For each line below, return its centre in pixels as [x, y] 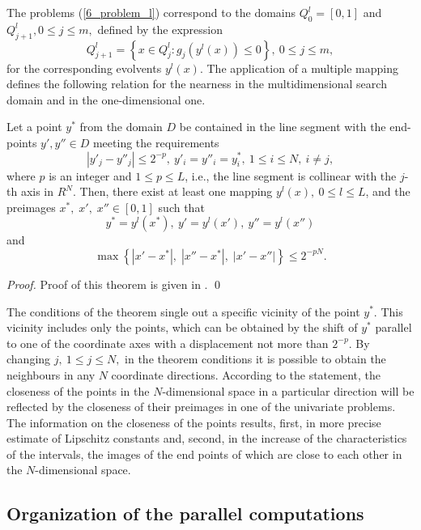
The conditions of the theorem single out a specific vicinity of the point [183, 311]
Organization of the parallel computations [185, 513]
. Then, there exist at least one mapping [173, 191]
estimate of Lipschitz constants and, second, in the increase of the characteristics [207, 438]
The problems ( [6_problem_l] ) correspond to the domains [151, 12]
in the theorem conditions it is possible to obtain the [255, 359]
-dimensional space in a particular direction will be [288, 390]
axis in [37, 191]
